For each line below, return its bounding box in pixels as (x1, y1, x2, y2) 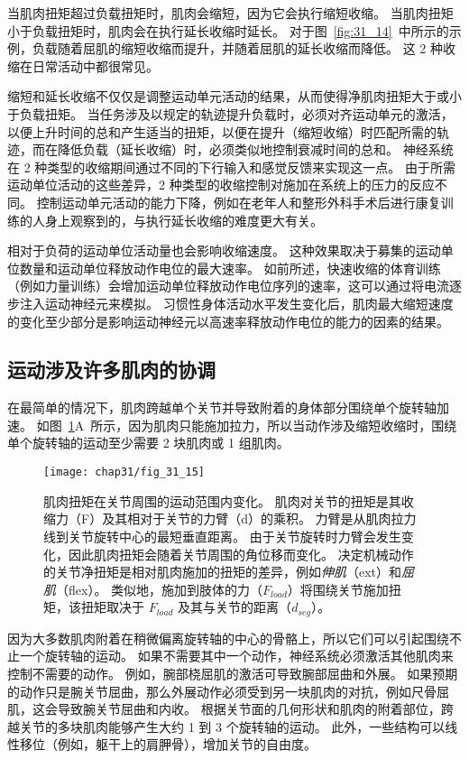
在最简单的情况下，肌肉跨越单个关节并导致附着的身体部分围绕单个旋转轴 (7, 398, 437, 417)
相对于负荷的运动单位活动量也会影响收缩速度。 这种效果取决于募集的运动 (7, 241, 441, 260)
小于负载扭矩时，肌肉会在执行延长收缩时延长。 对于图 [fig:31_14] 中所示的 (7, 21, 449, 40)
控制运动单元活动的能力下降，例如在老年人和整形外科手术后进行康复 (36, 192, 441, 211)
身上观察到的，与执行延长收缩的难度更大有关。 (44, 210, 323, 229)
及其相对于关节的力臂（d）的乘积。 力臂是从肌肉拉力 (102, 509, 417, 528)
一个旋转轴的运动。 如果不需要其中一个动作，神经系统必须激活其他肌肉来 (19, 646, 454, 665)
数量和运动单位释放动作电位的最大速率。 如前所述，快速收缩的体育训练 (19, 258, 441, 277)
